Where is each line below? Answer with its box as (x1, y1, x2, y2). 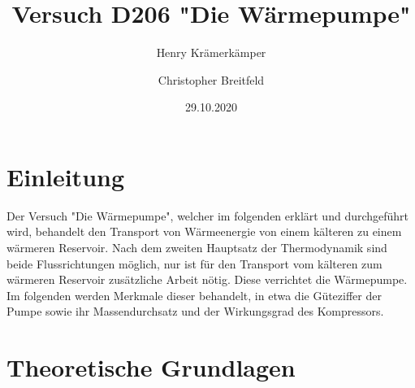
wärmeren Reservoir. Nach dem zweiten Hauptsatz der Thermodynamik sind (6, 239, 387, 256)
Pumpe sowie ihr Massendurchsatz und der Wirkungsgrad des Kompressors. (6, 303, 384, 320)
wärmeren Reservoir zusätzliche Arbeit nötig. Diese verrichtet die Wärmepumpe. (6, 271, 408, 288)
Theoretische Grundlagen (6, 351, 296, 384)
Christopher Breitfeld (158, 71, 265, 88)
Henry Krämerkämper (156, 44, 266, 61)
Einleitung (6, 159, 125, 193)
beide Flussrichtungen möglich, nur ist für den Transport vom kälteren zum (6, 255, 383, 272)
